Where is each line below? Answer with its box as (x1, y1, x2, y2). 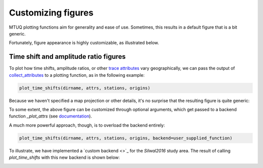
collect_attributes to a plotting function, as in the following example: (9, 72, 145, 78)
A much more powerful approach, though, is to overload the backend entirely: (9, 122, 165, 128)
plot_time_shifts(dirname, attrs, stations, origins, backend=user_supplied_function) (19, 135, 233, 141)
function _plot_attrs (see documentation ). (9, 113, 92, 119)
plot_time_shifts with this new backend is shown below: (9, 154, 120, 160)
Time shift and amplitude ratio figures (9, 52, 126, 61)
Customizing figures (9, 7, 94, 18)
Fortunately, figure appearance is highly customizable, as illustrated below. (9, 40, 159, 46)
